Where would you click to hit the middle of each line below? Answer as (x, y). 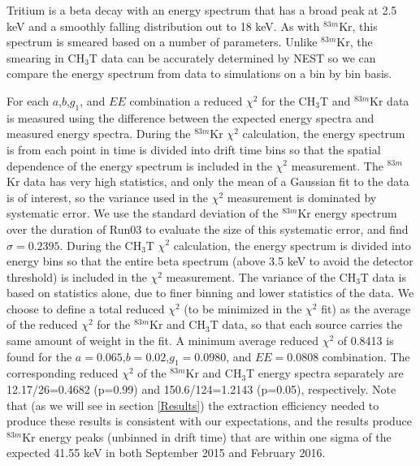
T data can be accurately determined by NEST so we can (232, 57)
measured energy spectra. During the (99, 134)
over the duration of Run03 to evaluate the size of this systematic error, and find (208, 229)
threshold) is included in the (77, 276)
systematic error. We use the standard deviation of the (143, 213)
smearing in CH (46, 57)
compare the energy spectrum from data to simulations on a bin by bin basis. (199, 73)
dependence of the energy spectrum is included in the (139, 165)
